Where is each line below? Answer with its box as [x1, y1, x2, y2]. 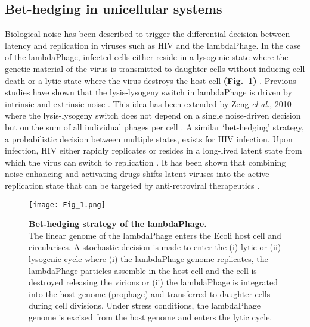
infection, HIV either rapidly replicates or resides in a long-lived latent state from [5, 144, 302, 157]
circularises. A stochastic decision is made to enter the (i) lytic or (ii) [29, 241, 281, 253]
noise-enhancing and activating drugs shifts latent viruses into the [5, 167, 246, 180]
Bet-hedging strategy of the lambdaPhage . [29, 217, 207, 230]
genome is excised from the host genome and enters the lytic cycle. [29, 310, 272, 323]
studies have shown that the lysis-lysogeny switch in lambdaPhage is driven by [5, 86, 292, 98]
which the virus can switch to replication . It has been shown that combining [5, 155, 286, 168]
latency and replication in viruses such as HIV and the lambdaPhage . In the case [5, 39, 301, 51]
